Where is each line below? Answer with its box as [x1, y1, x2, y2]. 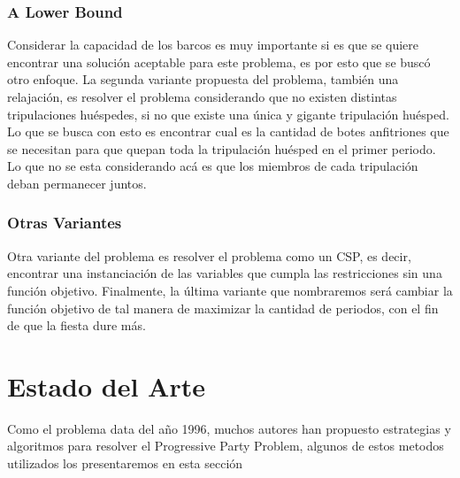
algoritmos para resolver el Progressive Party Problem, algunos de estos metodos [7, 436, 444, 455]
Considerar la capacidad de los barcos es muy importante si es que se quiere [7, 35, 419, 54]
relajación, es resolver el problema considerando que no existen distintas [7, 88, 397, 105]
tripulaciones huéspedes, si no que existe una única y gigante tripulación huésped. [7, 104, 449, 123]
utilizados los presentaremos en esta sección [7, 454, 243, 473]
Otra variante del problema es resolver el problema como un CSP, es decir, [7, 246, 411, 265]
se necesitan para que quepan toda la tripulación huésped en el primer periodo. [7, 139, 436, 158]
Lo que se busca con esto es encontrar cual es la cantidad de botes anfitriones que [7, 122, 449, 141]
